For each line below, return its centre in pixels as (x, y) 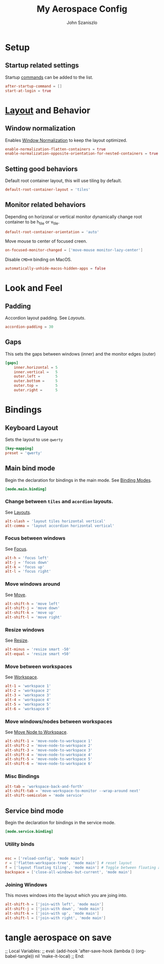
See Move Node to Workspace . (36, 732)
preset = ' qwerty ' (24, 453)
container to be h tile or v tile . (32, 222)
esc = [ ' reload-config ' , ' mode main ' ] (44, 859)
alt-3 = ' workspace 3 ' (28, 695)
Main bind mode (30, 468)
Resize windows (25, 629)
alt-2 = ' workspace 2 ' (28, 691)
